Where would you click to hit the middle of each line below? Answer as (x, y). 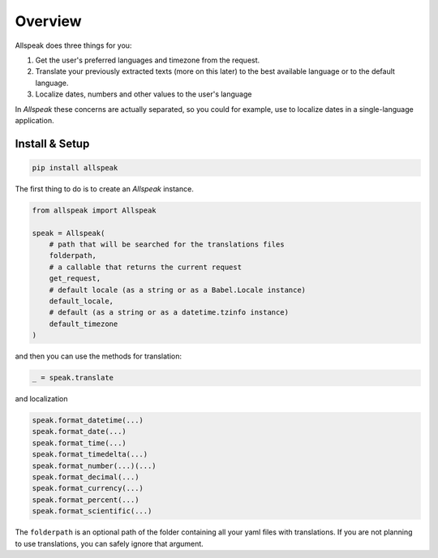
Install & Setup (52, 143)
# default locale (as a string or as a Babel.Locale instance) (178, 290)
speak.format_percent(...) (86, 500)
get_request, (75, 279)
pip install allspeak (75, 167)
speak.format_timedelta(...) (90, 455)
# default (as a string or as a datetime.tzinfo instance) (169, 313)
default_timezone (84, 324)
